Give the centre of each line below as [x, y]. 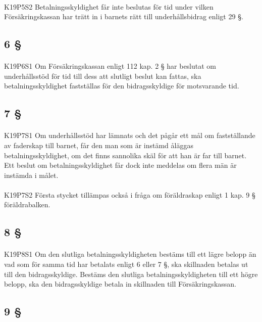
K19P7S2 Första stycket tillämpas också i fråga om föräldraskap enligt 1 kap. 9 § [130, 194]
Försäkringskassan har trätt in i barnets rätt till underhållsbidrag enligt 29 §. [124, 16]
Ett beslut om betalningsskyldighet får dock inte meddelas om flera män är [120, 165]
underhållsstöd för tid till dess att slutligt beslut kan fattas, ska [103, 76]
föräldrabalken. [27, 204]
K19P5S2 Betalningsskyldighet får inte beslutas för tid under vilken [109, 6]
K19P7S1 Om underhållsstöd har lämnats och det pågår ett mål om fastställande [130, 135]
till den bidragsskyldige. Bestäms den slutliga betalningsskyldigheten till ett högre [131, 274]
